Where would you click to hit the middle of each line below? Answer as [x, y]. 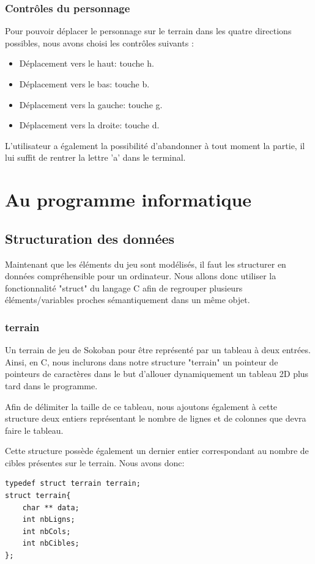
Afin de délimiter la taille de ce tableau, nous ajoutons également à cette [141, 406]
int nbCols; [46, 531]
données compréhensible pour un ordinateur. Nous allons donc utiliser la [141, 276]
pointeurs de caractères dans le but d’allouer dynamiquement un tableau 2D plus [157, 374]
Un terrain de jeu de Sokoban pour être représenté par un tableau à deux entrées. [158, 350]
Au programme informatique [128, 200]
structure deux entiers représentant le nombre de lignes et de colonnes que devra [156, 418]
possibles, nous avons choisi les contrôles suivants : [99, 42]
